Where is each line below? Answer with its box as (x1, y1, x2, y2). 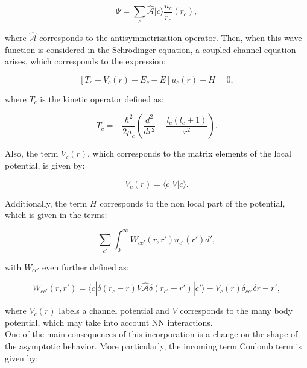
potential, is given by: (5, 159, 85, 172)
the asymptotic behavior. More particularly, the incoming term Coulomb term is (5, 340, 302, 352)
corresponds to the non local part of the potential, (100, 196, 285, 209)
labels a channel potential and (59, 304, 169, 317)
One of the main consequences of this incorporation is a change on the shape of (5, 328, 298, 340)
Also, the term (5, 147, 59, 160)
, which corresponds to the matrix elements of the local (87, 147, 291, 160)
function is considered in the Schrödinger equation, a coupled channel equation (5, 43, 296, 55)
